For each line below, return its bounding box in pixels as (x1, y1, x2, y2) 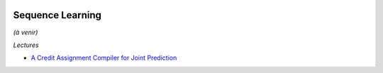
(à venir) (13, 28, 38, 36)
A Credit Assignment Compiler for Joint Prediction (30, 53, 177, 62)
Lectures (13, 41, 39, 49)
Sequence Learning (13, 9, 102, 21)
